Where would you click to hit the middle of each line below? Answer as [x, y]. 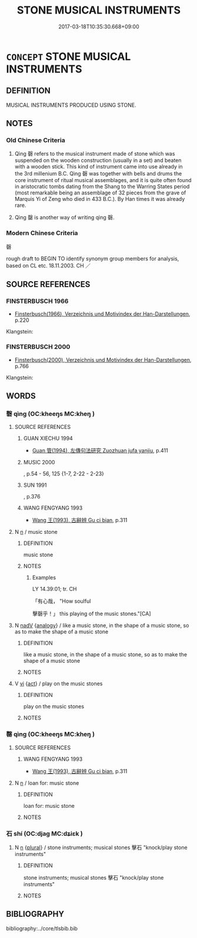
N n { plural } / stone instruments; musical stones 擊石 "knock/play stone [101, 847]
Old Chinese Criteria [36, 140]
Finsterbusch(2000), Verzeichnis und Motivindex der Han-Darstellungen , [103, 359]
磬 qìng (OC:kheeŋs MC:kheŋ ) [51, 414]
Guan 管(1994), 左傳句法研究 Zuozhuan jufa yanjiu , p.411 [100, 451]
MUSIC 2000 [39, 463]
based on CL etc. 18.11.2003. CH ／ [49, 265]
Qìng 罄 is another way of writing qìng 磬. [64, 217]
